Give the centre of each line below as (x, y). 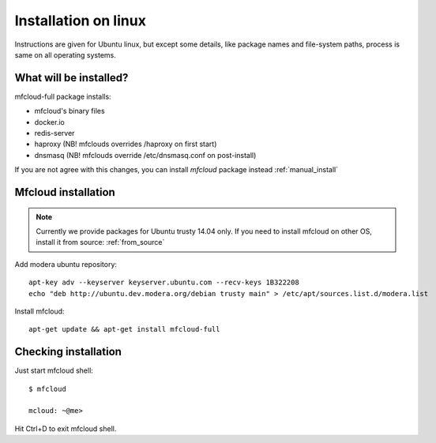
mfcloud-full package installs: (63, 96)
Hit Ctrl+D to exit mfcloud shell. (66, 428)
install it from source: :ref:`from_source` (100, 242)
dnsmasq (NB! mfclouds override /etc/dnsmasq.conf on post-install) (145, 155)
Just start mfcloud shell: (54, 370)
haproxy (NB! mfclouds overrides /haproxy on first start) (126, 144)
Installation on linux (80, 21)
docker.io (49, 122)
